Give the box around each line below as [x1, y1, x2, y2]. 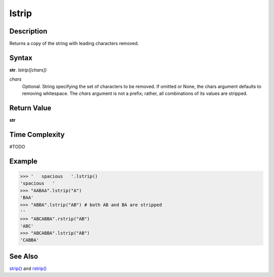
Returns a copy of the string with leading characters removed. [9, 41, 139, 47]
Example [9, 157, 38, 165]
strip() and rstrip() [9, 265, 47, 271]
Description [9, 27, 48, 36]
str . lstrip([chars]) [9, 66, 47, 73]
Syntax [9, 53, 32, 62]
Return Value [9, 103, 52, 112]
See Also [9, 252, 38, 261]
